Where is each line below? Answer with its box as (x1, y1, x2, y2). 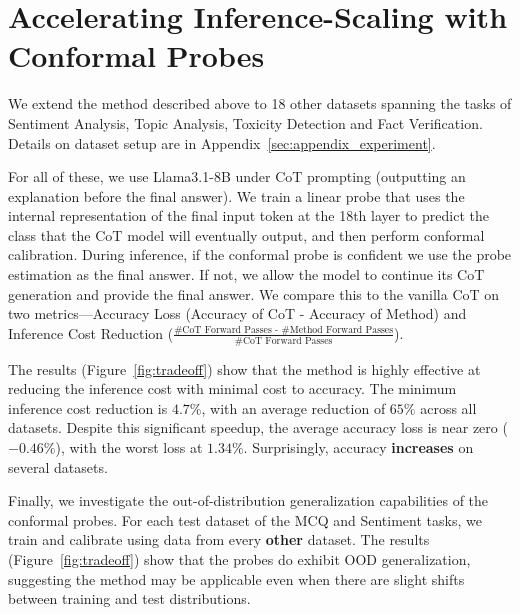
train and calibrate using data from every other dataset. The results (8, 529, 430, 550)
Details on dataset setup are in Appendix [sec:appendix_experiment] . (8, 132, 436, 153)
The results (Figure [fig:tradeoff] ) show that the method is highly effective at (8, 358, 481, 379)
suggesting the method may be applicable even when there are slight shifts (8, 568, 465, 589)
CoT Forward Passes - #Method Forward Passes (182, 324, 394, 335)
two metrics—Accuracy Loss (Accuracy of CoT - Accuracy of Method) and (8, 303, 467, 324)
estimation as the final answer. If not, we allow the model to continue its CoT (8, 264, 485, 285)
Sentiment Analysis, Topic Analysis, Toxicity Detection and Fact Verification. (8, 112, 483, 133)
